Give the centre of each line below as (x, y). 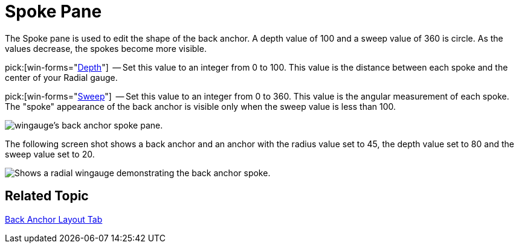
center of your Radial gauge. (61, 77)
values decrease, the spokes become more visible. (106, 48)
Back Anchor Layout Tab (54, 219)
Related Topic (47, 196)
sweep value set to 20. (50, 154)
